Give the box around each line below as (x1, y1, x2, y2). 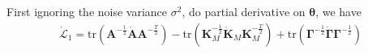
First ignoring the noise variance (6, 3, 168, 19)
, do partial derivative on (182, 3, 306, 19)
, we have (315, 3, 362, 19)
